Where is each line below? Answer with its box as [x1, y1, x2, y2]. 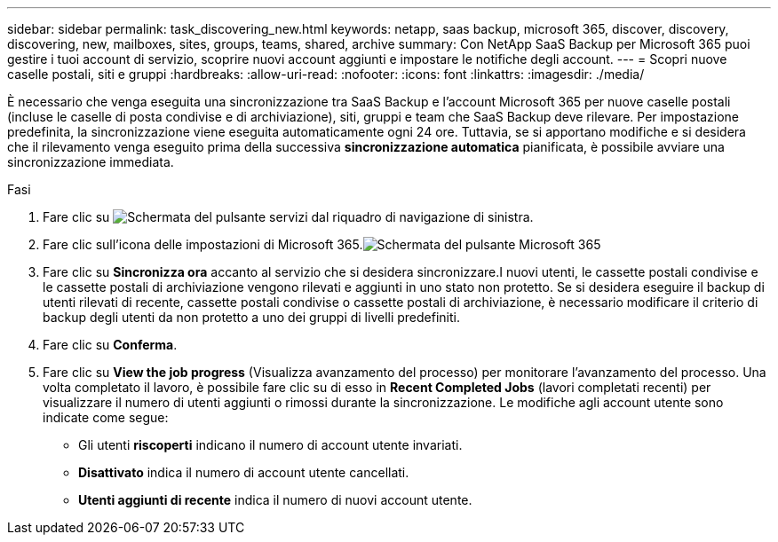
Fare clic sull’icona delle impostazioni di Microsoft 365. [43, 237, 363, 252]
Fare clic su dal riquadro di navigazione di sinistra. [43, 209, 534, 224]
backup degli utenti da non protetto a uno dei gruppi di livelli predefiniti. [43, 310, 460, 325]
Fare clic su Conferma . [43, 337, 178, 352]
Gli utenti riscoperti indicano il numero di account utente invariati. [78, 437, 463, 452]
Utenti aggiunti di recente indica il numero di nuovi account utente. [78, 492, 472, 507]
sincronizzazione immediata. [7, 154, 174, 169]
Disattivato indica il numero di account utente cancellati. [78, 465, 409, 480]
